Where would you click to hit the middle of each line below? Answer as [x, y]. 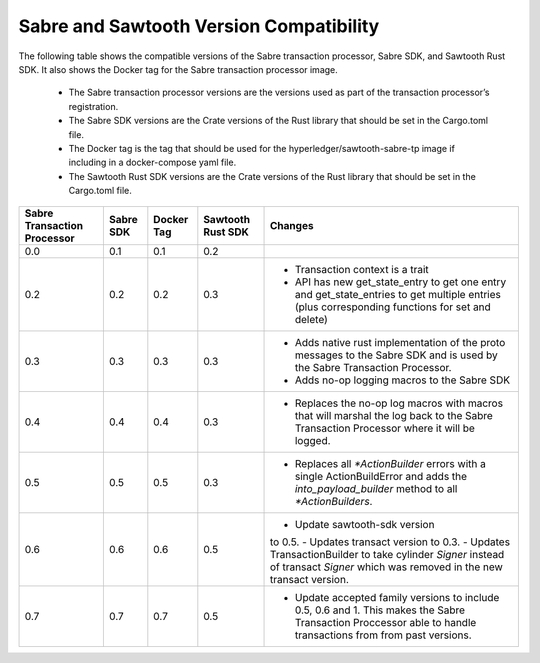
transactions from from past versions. [383, 635]
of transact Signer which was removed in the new [386, 567]
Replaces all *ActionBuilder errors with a [390, 464]
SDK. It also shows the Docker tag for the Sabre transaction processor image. [178, 69]
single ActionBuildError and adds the [381, 477]
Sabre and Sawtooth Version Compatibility [199, 26]
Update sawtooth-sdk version [364, 525]
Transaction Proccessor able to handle [385, 623]
